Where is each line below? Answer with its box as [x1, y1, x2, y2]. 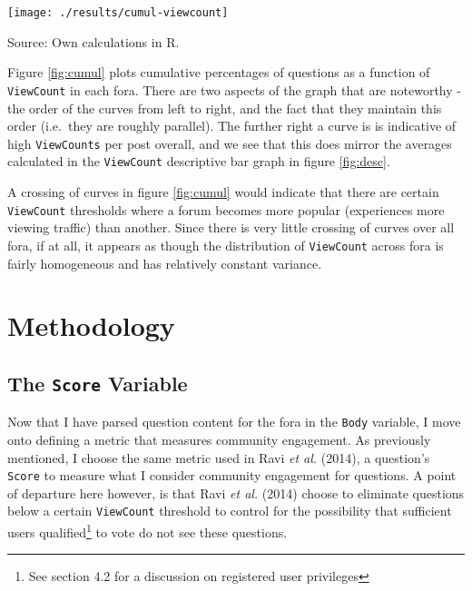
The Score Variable [7, 369, 188, 397]
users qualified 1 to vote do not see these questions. [7, 520, 288, 541]
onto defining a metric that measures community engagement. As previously [7, 429, 431, 448]
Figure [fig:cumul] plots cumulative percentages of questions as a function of [7, 63, 430, 82]
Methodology [7, 307, 175, 344]
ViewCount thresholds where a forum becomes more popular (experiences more [7, 200, 445, 219]
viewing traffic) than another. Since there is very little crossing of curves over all [7, 218, 455, 237]
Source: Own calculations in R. [7, 32, 180, 51]
